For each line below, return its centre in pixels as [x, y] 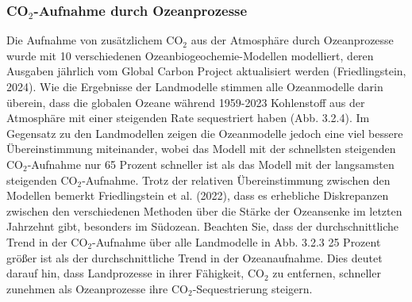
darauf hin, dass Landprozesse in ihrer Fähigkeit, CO [135, 273]
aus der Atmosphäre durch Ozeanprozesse [292, 40]
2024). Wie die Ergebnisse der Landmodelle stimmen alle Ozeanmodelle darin [195, 86]
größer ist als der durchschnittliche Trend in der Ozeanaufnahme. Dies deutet [194, 257]
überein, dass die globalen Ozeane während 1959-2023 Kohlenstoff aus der [186, 102]
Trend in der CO [47, 241]
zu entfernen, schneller [327, 273]
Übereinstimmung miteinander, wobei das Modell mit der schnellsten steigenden [201, 149]
